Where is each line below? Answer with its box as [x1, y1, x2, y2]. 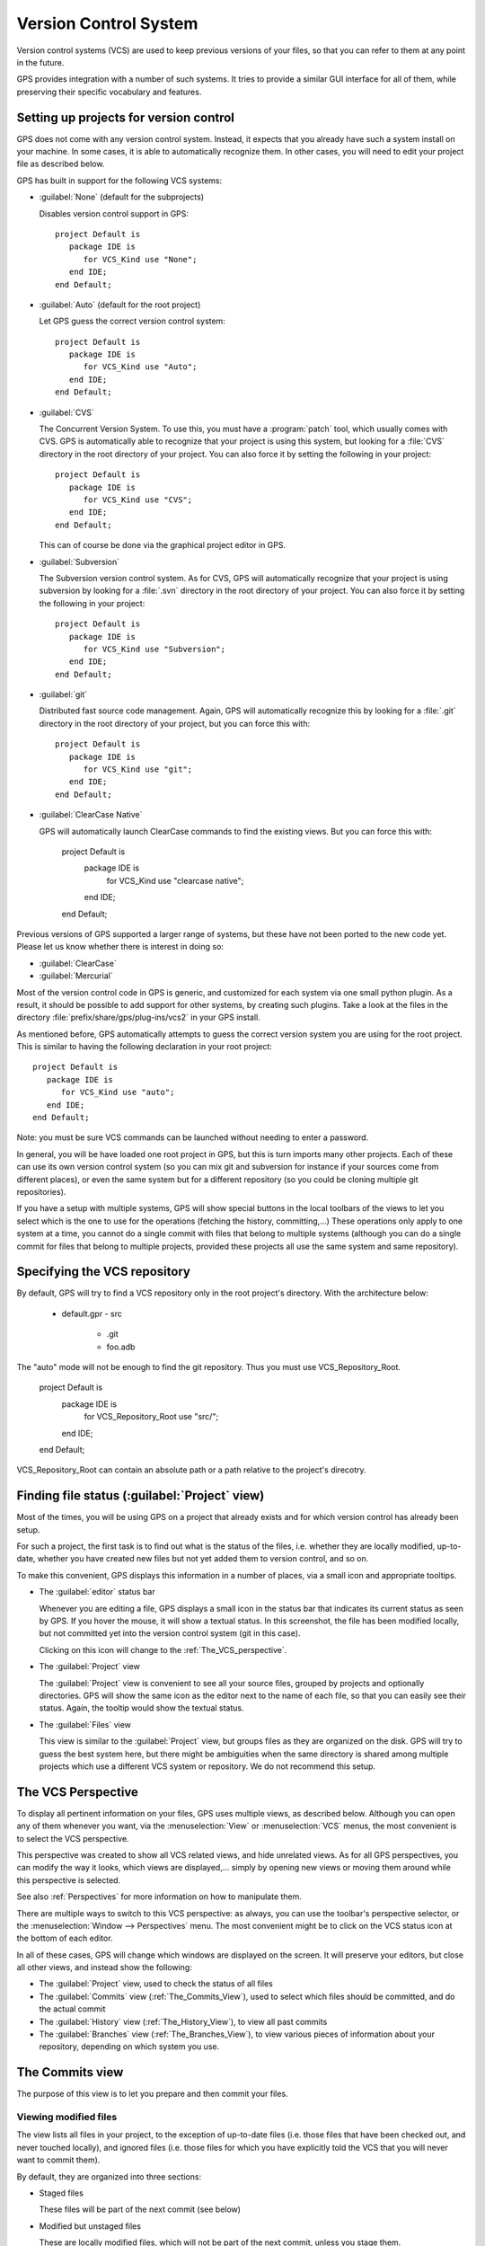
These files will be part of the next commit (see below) [39, 2204, 242, 2215]
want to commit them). [16, 2154, 101, 2165]
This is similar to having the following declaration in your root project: [16, 1041, 273, 1052]
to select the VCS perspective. [16, 1833, 129, 1844]
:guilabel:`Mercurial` [39, 970, 113, 981]
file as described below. [16, 158, 105, 170]
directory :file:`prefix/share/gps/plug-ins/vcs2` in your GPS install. [16, 1012, 260, 1023]
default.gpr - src [61, 1308, 123, 1319]
